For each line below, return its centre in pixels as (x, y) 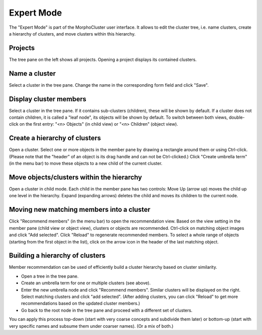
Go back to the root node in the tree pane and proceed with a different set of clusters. (107, 310)
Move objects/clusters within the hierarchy (75, 177)
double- (237, 117)
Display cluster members (48, 99)
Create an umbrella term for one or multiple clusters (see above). (86, 283)
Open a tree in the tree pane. (50, 276)
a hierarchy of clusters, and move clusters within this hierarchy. (72, 34)
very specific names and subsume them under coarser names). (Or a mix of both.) (91, 326)
